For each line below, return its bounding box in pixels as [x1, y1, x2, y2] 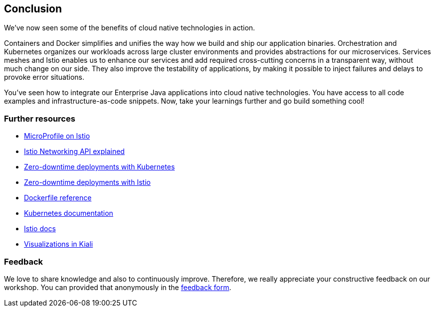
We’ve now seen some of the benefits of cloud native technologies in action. [4, 23, 255, 32]
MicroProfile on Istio [24, 132, 90, 141]
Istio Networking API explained [24, 147, 125, 156]
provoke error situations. [4, 73, 85, 82]
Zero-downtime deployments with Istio [24, 178, 151, 187]
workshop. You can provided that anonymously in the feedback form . [4, 283, 231, 292]
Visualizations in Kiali [24, 240, 93, 249]
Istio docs [24, 224, 56, 233]
